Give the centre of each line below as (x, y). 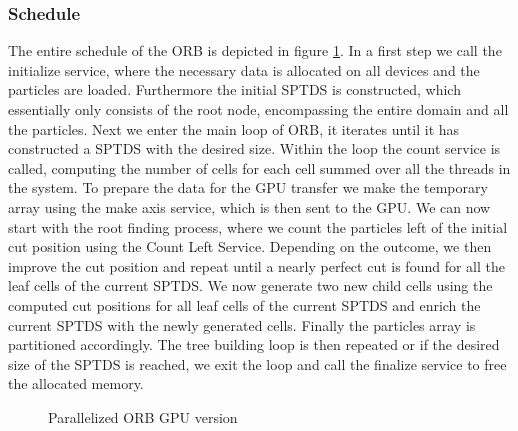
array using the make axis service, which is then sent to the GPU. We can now (249, 206)
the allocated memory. (76, 383)
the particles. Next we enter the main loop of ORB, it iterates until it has (234, 128)
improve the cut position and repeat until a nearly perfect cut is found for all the (256, 265)
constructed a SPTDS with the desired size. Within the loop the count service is (254, 148)
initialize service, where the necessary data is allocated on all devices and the (244, 69)
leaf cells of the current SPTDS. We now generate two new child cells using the (250, 285)
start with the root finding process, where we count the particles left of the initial (258, 226)
